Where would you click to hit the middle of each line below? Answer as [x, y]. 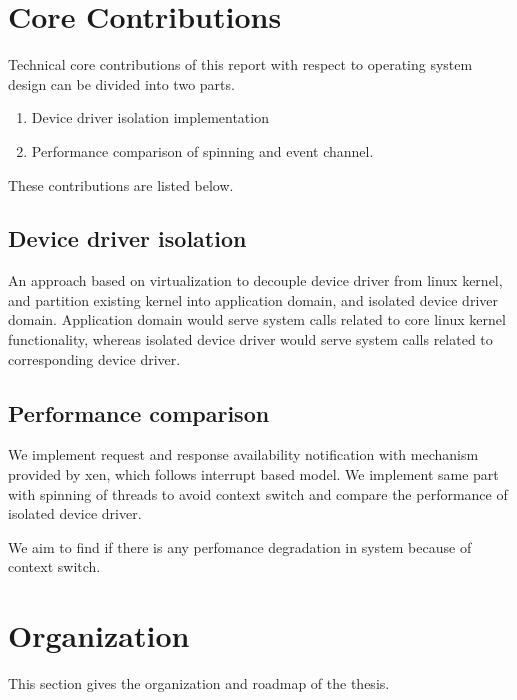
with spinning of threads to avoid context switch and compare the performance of [258, 493]
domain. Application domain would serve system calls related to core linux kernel [257, 319]
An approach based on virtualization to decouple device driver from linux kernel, [255, 280]
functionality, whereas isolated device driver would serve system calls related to [250, 339]
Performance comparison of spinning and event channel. [202, 150]
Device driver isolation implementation [150, 117]
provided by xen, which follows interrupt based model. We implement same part [253, 474]
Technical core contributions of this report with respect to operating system [240, 64]
